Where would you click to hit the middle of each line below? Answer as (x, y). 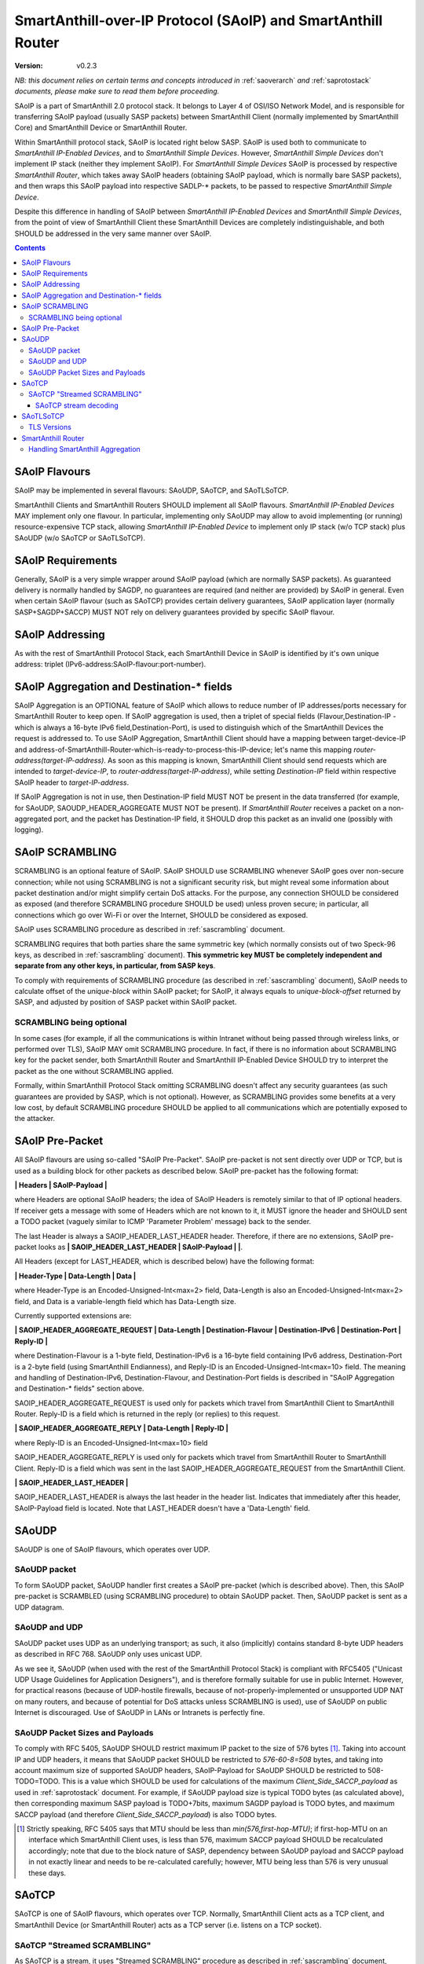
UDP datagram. (39, 1607)
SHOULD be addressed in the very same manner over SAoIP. (113, 233)
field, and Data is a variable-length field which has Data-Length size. (125, 1301)
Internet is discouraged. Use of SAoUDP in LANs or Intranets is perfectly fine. (140, 1713)
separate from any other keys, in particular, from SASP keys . (115, 966)
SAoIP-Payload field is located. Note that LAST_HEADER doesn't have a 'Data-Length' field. (162, 1508)
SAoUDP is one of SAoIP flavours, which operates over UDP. (112, 1549)
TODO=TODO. (37, 1781)
